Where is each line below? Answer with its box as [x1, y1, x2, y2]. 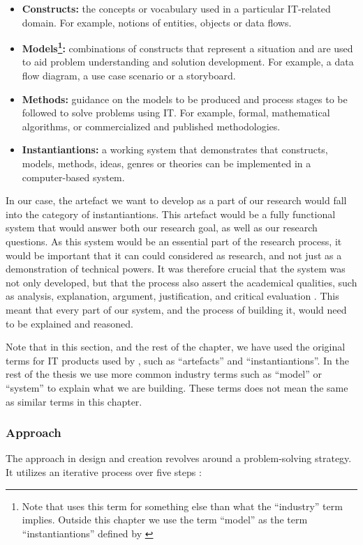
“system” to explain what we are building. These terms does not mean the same [6, 380, 348, 394]
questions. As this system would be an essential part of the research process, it [6, 233, 342, 248]
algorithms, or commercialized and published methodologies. [22, 118, 281, 133]
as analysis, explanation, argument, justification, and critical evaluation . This [6, 289, 339, 303]
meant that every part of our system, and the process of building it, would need [6, 302, 347, 316]
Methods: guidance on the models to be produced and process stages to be [22, 91, 348, 106]
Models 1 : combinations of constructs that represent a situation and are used [22, 39, 353, 55]
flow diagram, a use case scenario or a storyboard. [22, 68, 236, 83]
